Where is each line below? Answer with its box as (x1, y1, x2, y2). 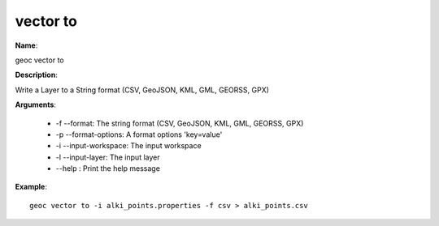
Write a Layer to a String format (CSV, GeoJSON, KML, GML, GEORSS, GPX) (15, 85, 270, 95)
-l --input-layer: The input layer (55, 152, 160, 162)
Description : (15, 70, 59, 80)
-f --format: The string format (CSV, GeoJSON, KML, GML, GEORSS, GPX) (55, 118, 304, 128)
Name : (15, 41, 38, 50)
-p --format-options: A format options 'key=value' (55, 130, 223, 139)
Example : (15, 182, 48, 192)
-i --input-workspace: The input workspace (55, 141, 202, 151)
